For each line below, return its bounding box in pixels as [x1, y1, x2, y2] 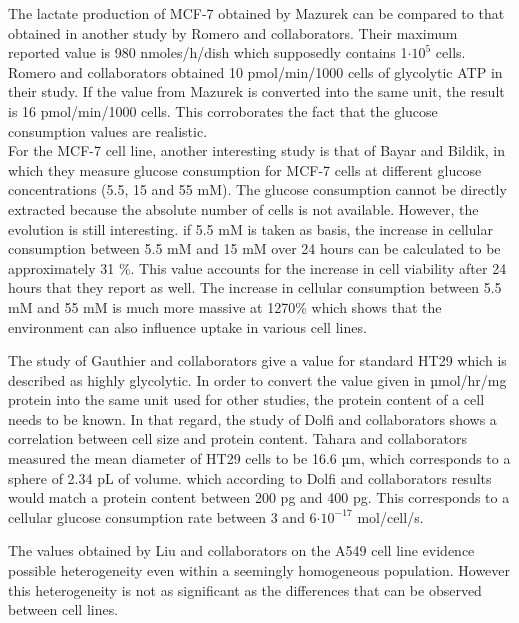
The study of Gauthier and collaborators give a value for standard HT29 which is [8, 350, 507, 371]
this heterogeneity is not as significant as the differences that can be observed [8, 579, 482, 600]
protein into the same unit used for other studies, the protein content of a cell [8, 389, 485, 410]
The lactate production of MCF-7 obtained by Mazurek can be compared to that [8, 3, 505, 23]
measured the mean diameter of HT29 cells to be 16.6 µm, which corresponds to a [8, 448, 511, 469]
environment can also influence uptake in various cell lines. [8, 316, 367, 337]
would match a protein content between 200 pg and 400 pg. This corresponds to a [8, 487, 510, 508]
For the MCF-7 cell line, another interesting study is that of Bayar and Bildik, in [8, 140, 506, 161]
